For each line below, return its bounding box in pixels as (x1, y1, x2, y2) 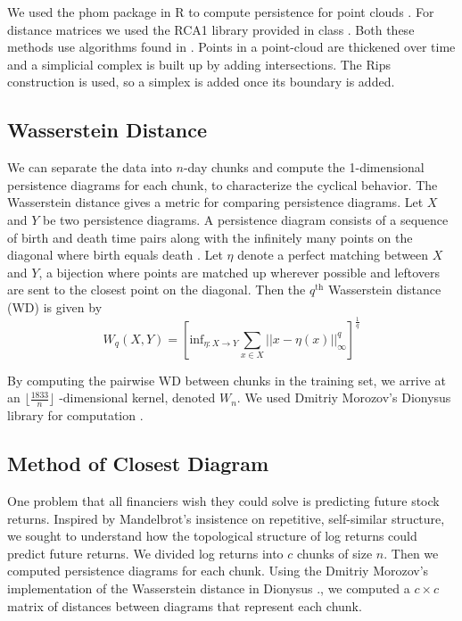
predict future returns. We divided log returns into (7, 543, 284, 562)
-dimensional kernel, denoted (59, 388, 216, 407)
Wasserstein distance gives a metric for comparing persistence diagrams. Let (7, 193, 424, 211)
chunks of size (297, 543, 373, 562)
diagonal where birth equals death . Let (7, 245, 223, 264)
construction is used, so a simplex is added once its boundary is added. (7, 72, 395, 91)
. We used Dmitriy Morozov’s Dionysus (236, 388, 451, 407)
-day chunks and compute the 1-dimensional (183, 158, 425, 177)
